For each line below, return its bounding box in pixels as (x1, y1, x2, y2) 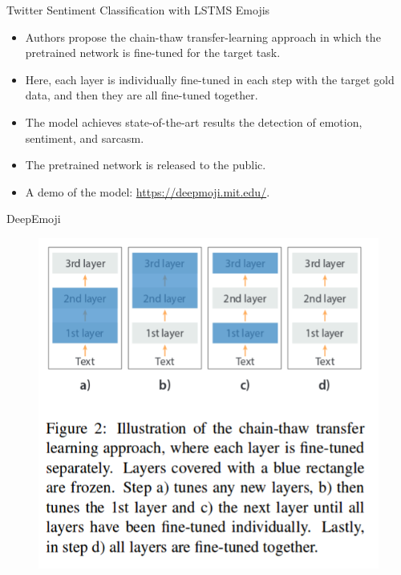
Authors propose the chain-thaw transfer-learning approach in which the (25, 28, 381, 45)
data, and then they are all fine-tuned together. (25, 87, 258, 103)
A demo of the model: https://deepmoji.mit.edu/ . (25, 183, 270, 200)
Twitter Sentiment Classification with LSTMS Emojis (6, 2, 270, 18)
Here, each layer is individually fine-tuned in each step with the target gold (25, 71, 395, 87)
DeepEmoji (6, 210, 61, 227)
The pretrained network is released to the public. (25, 156, 266, 173)
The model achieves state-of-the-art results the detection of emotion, (25, 113, 363, 130)
